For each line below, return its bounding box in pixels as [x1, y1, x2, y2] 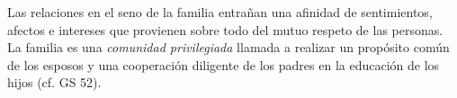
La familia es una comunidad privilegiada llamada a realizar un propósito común [7, 38, 450, 57]
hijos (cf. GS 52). [7, 73, 102, 92]
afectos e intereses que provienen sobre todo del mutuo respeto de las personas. [7, 20, 444, 39]
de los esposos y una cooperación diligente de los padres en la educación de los [7, 55, 440, 74]
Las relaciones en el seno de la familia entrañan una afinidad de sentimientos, [7, 3, 433, 21]
